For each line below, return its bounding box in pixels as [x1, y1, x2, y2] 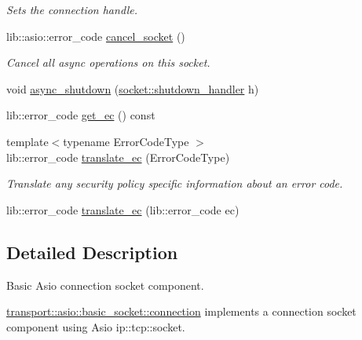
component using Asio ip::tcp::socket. [6, 318, 185, 335]
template [6, 133, 49, 149]
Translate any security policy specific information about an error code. [6, 175, 343, 192]
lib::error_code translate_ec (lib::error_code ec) [6, 201, 240, 218]
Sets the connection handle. [6, 2, 138, 17]
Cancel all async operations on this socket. [6, 54, 210, 71]
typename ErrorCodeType [63, 133, 189, 149]
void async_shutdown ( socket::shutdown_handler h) [6, 80, 259, 97]
